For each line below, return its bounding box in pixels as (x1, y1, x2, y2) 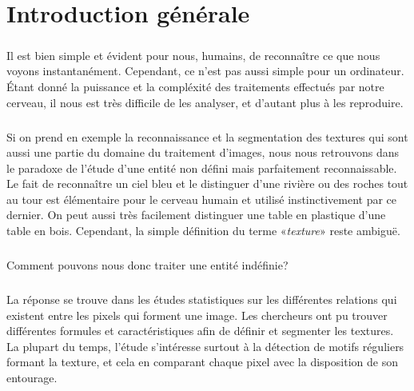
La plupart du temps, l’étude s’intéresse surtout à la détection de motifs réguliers (6, 337, 404, 354)
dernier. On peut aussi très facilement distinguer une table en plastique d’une (6, 206, 386, 223)
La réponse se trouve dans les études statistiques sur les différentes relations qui (6, 291, 397, 307)
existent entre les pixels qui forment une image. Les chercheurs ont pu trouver (6, 306, 388, 323)
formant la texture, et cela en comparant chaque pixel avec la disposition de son (6, 353, 398, 370)
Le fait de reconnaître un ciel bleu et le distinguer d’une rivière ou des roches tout (6, 175, 408, 192)
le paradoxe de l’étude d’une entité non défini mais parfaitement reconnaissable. (6, 159, 397, 176)
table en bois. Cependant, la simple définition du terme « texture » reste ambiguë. (6, 222, 400, 239)
